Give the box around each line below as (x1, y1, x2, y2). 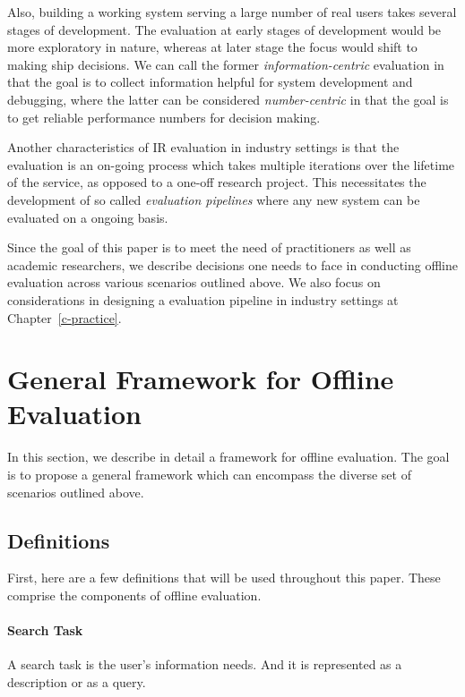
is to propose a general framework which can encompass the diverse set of (7, 465, 411, 483)
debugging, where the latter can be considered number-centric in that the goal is (7, 89, 449, 108)
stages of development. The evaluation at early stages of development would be (7, 20, 442, 38)
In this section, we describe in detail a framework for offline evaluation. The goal (7, 447, 450, 466)
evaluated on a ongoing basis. (7, 208, 168, 226)
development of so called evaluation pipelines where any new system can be (7, 190, 420, 208)
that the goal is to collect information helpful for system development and (7, 72, 413, 91)
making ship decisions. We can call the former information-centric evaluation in (7, 55, 444, 73)
